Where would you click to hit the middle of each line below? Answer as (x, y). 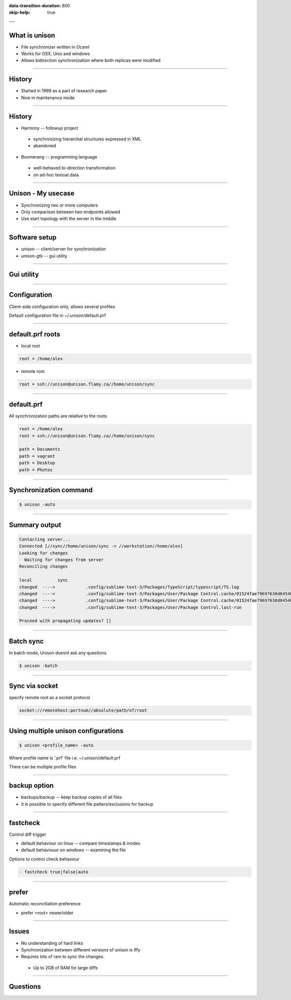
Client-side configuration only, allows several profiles (62, 307)
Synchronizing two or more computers (59, 205)
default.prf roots (35, 334)
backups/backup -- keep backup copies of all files (72, 797)
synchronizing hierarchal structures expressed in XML (87, 139)
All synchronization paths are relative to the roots (58, 416)
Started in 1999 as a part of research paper (64, 91)
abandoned (45, 146)
